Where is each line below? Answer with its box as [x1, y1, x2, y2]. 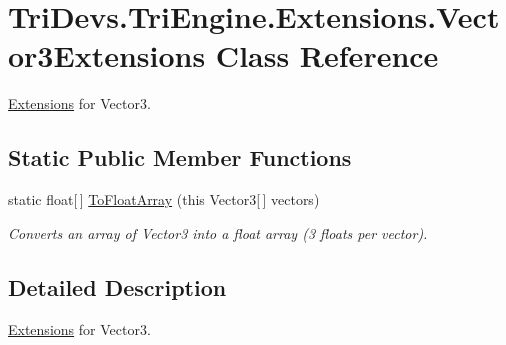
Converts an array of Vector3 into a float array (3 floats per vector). [8, 222, 428, 243]
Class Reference [215, 35, 439, 76]
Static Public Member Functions [8, 142, 352, 173]
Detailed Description [8, 271, 227, 302]
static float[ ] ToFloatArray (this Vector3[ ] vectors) [8, 189, 320, 210]
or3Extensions [8, 35, 206, 76]
